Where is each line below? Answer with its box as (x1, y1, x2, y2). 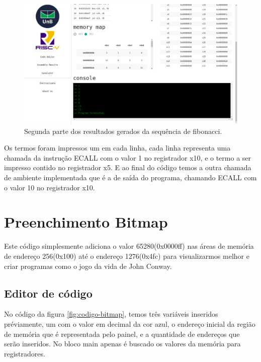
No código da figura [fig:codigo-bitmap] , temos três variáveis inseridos (4, 309, 218, 319)
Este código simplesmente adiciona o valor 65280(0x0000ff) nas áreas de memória (4, 241, 254, 251)
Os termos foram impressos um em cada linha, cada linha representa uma (4, 142, 231, 153)
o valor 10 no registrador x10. (4, 182, 95, 192)
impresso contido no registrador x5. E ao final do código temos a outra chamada (4, 162, 251, 173)
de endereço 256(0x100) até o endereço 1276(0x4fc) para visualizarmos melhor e (4, 250, 249, 261)
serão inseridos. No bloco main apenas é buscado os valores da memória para (4, 338, 241, 349)
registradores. (4, 348, 45, 358)
